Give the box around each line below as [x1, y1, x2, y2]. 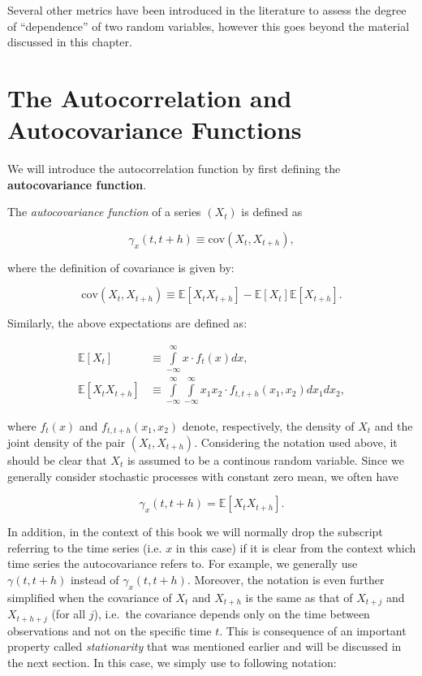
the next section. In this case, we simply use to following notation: [7, 653, 337, 670]
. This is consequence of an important [219, 622, 407, 639]
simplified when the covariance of [7, 588, 172, 605]
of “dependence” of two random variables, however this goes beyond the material [7, 17, 410, 34]
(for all [51, 605, 86, 622]
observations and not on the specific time [7, 622, 212, 639]
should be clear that [7, 451, 107, 468]
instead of [70, 570, 119, 587]
